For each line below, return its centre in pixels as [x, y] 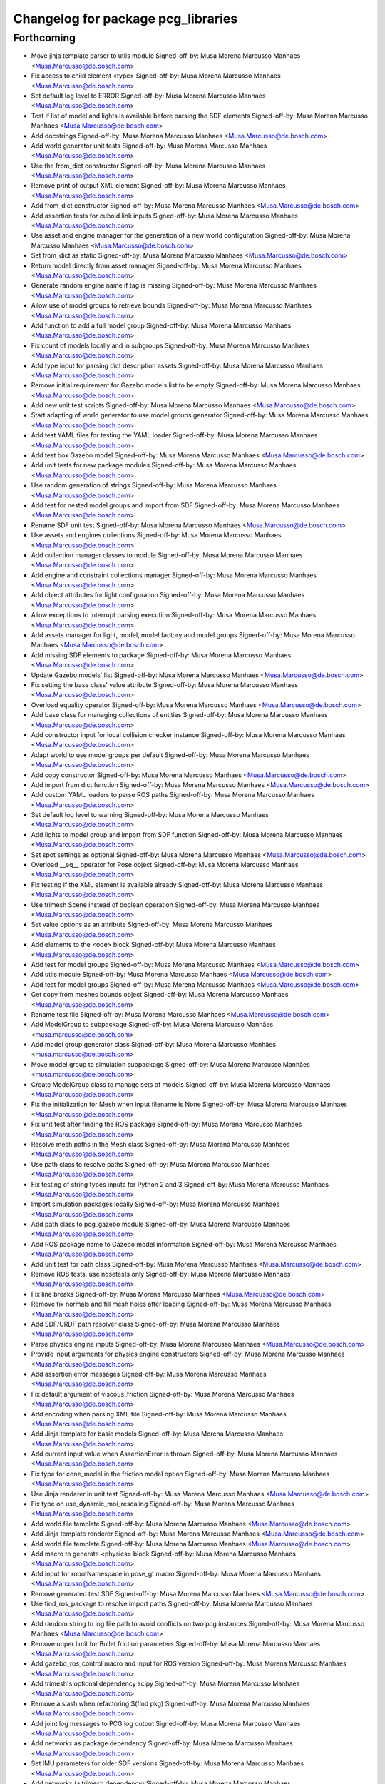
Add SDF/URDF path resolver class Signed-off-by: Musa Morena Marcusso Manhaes [156, 1324]
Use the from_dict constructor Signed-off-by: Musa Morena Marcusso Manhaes [148, 166]
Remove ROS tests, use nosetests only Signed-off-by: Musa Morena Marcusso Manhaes [161, 1274]
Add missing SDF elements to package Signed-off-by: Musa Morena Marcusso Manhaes [161, 655]
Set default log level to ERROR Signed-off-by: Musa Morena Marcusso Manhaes [148, 96]
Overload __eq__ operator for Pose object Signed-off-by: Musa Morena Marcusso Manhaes [165, 865]
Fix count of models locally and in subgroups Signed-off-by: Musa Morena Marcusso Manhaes [170, 345]
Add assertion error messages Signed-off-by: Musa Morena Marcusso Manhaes [149, 1374]
